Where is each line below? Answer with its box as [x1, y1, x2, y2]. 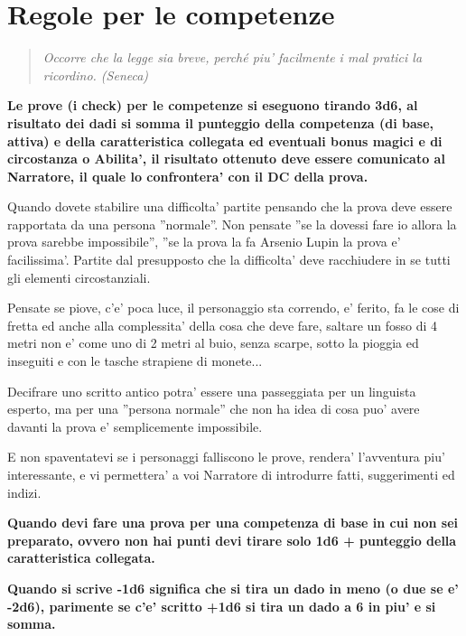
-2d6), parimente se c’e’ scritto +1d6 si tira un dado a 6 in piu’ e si [7, 596, 436, 615]
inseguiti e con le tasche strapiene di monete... [7, 351, 263, 370]
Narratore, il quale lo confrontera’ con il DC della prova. [7, 166, 368, 185]
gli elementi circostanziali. [7, 267, 151, 286]
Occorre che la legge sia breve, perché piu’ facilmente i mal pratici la [42, 48, 423, 67]
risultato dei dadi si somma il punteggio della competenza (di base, [7, 113, 433, 132]
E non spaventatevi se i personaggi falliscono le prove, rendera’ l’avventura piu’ [7, 447, 445, 466]
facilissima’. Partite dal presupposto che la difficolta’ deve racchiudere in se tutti [7, 250, 451, 269]
